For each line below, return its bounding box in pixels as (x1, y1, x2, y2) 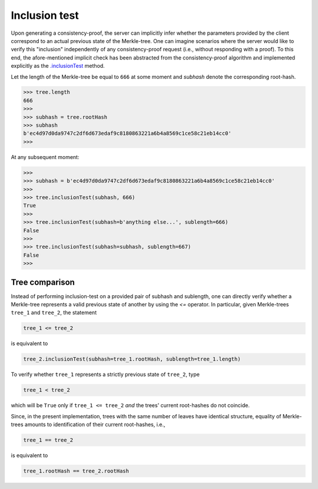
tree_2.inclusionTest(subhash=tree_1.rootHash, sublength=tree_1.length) (23, 356, 241, 362)
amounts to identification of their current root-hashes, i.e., (24, 421, 165, 428)
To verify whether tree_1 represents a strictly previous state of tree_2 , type (11, 371, 200, 378)
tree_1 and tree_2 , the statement (11, 309, 97, 316)
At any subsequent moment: (11, 153, 79, 160)
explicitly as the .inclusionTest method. (11, 62, 105, 70)
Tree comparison (11, 277, 75, 287)
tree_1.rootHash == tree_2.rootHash (23, 468, 130, 474)
